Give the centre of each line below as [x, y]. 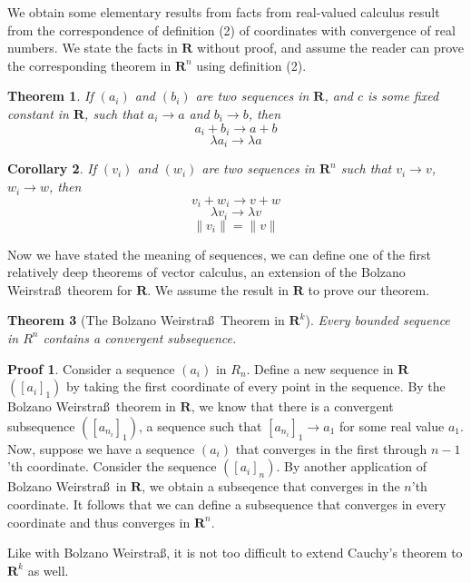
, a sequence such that [200, 425]
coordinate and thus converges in [99, 522]
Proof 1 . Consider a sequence [91, 368]
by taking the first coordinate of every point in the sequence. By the [256, 386]
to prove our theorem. [369, 289]
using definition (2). [251, 65]
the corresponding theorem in [89, 65]
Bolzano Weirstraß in [67, 486]
